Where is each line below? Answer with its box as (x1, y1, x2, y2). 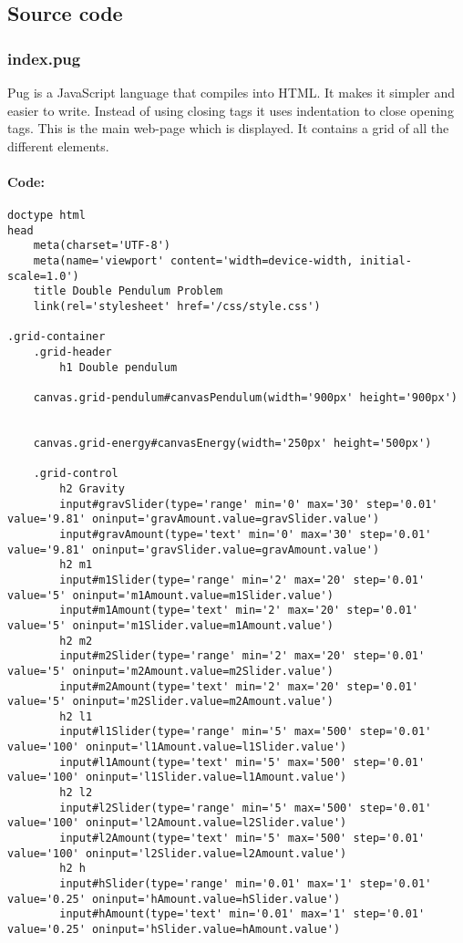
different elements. (7, 136, 109, 155)
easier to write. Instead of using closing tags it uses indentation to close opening (7, 100, 454, 119)
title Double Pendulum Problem (33, 285, 223, 298)
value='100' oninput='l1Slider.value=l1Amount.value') (7, 771, 347, 784)
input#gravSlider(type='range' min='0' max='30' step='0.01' (59, 497, 438, 511)
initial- (359, 254, 412, 268)
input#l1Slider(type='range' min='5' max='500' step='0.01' (59, 725, 432, 739)
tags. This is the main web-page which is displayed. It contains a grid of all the (7, 119, 449, 138)
